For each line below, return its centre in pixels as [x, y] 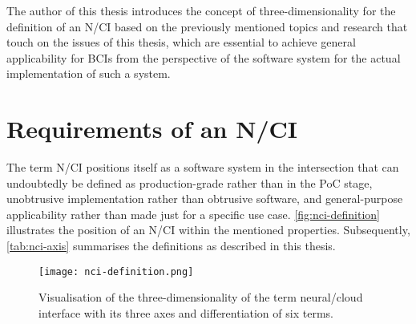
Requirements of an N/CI [152, 129]
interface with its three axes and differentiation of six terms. [186, 312]
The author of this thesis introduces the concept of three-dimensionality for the [201, 10]
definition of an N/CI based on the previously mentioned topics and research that [207, 26]
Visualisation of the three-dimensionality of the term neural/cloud [201, 297]
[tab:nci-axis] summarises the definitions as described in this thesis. [171, 246]
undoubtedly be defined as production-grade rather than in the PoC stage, [190, 182]
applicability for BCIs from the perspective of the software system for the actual [204, 57]
